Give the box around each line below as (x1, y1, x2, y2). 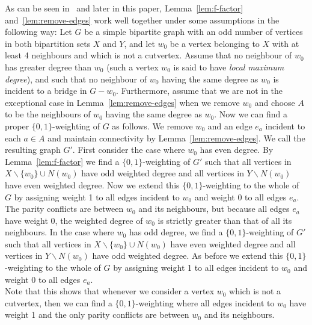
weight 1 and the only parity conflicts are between (5, 308, 189, 321)
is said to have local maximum (173, 60, 284, 73)
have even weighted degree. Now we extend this (5, 178, 180, 191)
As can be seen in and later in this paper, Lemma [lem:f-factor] (5, 2, 243, 14)
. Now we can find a (214, 108, 287, 120)
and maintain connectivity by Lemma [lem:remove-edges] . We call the (47, 131, 305, 144)
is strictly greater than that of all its (158, 214, 292, 226)
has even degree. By (200, 143, 274, 156)
